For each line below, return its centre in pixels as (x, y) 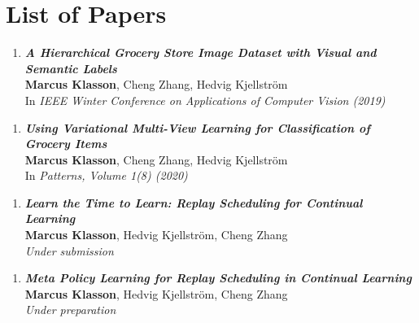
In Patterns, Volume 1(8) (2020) (106, 175)
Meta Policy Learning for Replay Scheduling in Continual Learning (218, 278)
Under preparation (70, 310)
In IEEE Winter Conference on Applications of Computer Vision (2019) (205, 100)
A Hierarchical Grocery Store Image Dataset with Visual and (201, 52)
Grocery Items (66, 144)
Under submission (69, 250)
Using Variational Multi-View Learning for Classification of (197, 127)
